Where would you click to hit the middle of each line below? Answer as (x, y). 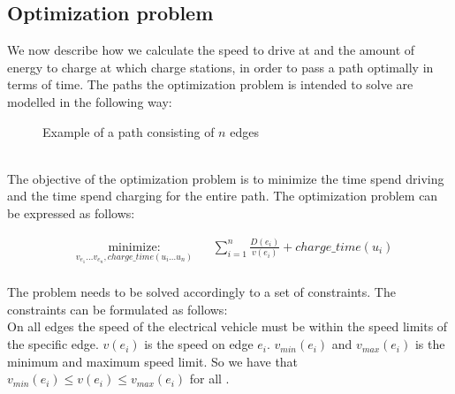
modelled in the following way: (90, 101)
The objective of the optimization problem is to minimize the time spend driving (226, 178)
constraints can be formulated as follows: (118, 309)
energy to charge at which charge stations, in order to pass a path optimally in (220, 67)
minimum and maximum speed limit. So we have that (153, 361)
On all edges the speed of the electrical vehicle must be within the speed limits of (227, 326)
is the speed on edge (199, 344)
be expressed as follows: (71, 212)
